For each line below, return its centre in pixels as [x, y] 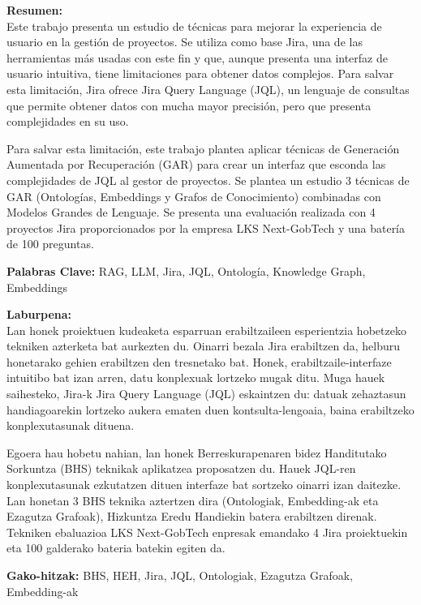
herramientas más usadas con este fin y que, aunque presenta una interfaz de [197, 57]
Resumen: [34, 10]
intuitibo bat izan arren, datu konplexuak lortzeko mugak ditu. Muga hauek [196, 378]
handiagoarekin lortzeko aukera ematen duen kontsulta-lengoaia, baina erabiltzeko [210, 409]
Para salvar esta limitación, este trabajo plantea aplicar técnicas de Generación [203, 148]
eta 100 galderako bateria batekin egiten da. [116, 548]
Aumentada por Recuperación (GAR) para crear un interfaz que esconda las [196, 164]
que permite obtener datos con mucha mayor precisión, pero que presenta [189, 105]
